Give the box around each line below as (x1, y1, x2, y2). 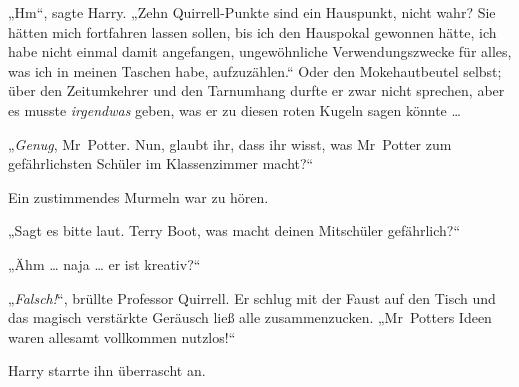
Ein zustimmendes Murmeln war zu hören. (8, 186, 269, 207)
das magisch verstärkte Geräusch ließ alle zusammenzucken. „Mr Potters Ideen (8, 307, 492, 328)
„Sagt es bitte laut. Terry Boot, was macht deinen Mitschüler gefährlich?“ (8, 220, 461, 241)
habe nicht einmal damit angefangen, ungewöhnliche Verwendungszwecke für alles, (8, 41, 512, 62)
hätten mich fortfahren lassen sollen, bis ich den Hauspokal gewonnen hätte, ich (8, 21, 497, 42)
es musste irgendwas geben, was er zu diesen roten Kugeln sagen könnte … (8, 99, 461, 120)
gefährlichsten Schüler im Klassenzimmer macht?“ (8, 153, 314, 174)
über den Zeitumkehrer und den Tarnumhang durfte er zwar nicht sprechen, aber (8, 80, 505, 101)
